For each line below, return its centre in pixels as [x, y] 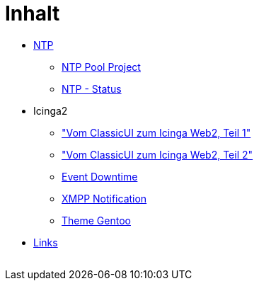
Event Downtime [100, 176]
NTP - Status [92, 88]
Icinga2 [51, 110]
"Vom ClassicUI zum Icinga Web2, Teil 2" [157, 154]
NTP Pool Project [101, 67]
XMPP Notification [104, 198]
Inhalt [33, 13]
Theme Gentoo [96, 220]
